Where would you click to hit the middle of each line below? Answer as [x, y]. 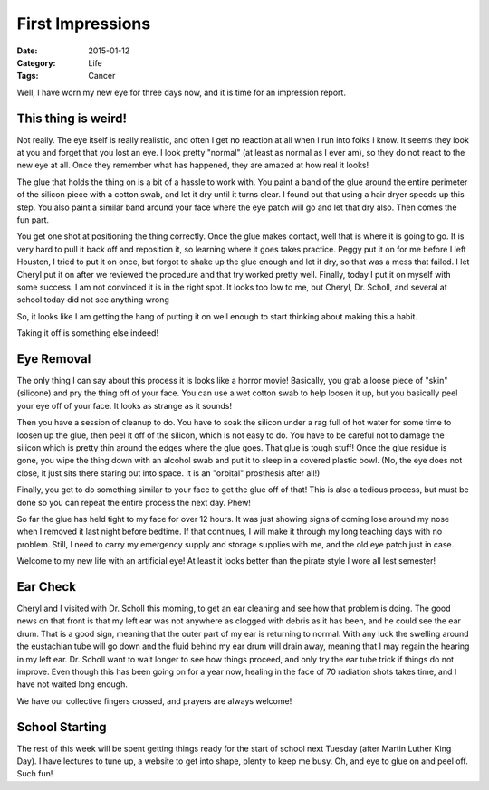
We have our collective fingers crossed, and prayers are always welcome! [154, 700]
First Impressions [84, 24]
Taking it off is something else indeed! [87, 333]
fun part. [33, 219]
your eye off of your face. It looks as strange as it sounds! [125, 405]
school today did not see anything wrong [93, 300]
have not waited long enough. [72, 684]
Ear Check [47, 587]
